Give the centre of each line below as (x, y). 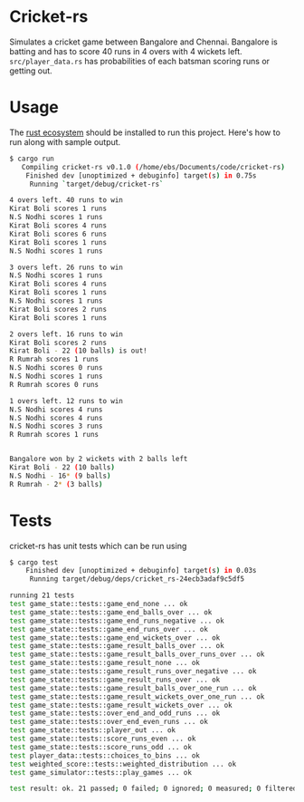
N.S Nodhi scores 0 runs (56, 368)
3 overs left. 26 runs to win (66, 267)
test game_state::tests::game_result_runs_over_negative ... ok (133, 672)
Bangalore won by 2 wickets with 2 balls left (99, 459)
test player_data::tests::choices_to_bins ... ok (105, 755)
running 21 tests (42, 595)
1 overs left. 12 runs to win (66, 401)
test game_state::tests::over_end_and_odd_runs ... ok (115, 713)
